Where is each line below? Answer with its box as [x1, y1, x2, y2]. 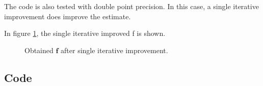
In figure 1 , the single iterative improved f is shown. [4, 28, 166, 38]
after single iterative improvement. [61, 45, 168, 55]
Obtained [24, 45, 54, 55]
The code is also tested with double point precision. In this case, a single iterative [4, 1, 259, 11]
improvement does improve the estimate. [4, 11, 131, 21]
